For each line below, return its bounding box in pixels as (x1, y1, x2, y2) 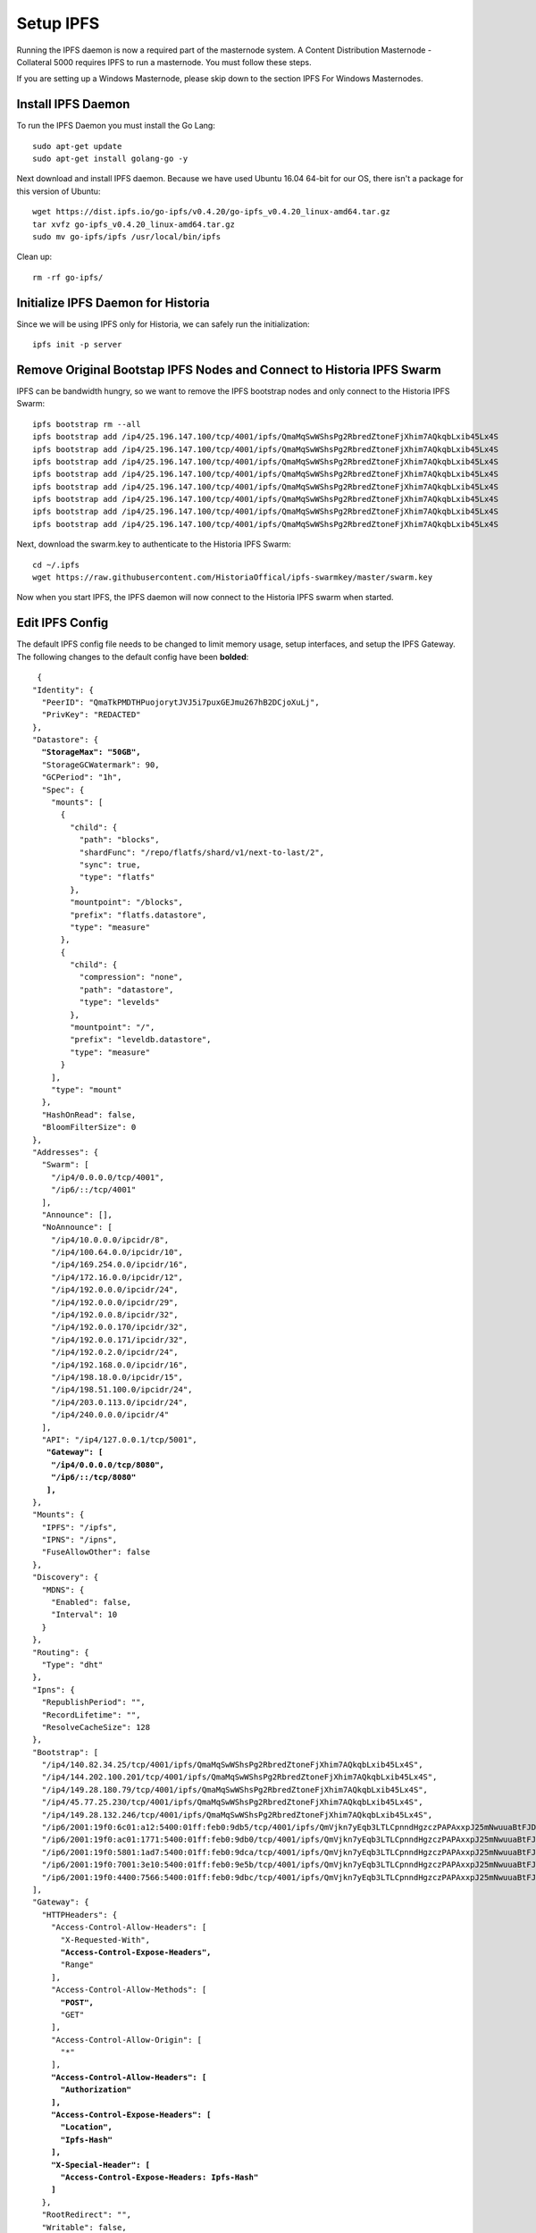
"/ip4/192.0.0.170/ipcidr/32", (50, 1322, 188, 1333)
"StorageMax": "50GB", (41, 747, 141, 757)
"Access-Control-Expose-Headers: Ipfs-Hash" (60, 2171, 259, 2182)
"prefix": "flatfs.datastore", (70, 909, 207, 920)
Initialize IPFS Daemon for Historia (16, 295, 210, 310)
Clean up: (16, 251, 53, 263)
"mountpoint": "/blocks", (70, 898, 183, 907)
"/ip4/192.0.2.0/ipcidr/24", (50, 1347, 179, 1358)
